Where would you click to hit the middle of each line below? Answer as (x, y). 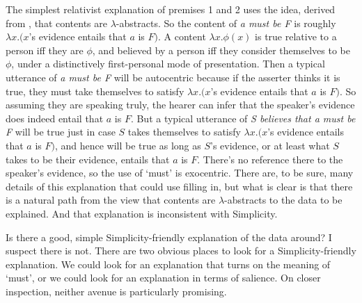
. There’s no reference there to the (270, 159)
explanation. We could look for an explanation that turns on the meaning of (168, 264)
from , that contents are (56, 23)
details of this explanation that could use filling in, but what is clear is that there (179, 186)
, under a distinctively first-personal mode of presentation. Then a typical (168, 64)
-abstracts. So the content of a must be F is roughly (226, 23)
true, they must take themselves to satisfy (95, 91)
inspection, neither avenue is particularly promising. (116, 291)
